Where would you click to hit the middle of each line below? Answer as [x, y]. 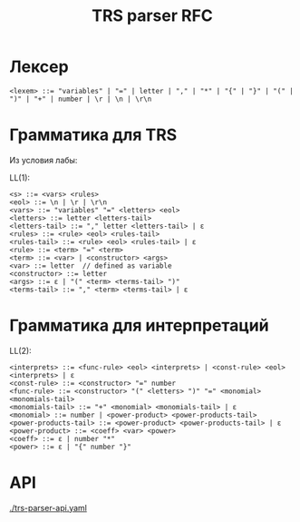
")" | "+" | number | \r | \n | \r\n [81, 99]
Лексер [39, 67]
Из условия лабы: [44, 160]
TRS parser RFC [152, 16]
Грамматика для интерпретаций [139, 325]
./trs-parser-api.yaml [48, 507]
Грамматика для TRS [93, 135]
